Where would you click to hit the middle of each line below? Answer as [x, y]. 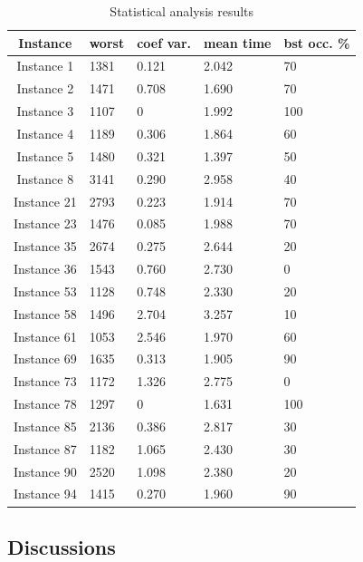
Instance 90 [45, 471]
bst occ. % [317, 42]
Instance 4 [45, 133]
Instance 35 [45, 246]
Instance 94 [45, 494]
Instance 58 [45, 313]
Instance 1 [45, 66]
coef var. [164, 42]
